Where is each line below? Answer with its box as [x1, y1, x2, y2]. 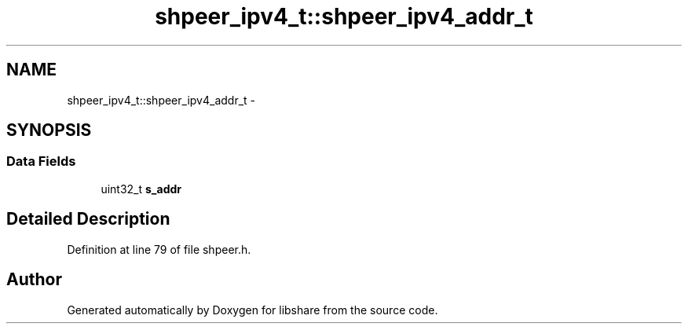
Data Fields [6, 153, 76, 170]
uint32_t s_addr [101, 181, 181, 196]
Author [6, 269, 62, 290]
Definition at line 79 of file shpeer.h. [67, 242, 251, 256]
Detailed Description [6, 209, 170, 229]
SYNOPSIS [6, 120, 92, 141]
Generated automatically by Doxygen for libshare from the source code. [67, 302, 438, 317]
